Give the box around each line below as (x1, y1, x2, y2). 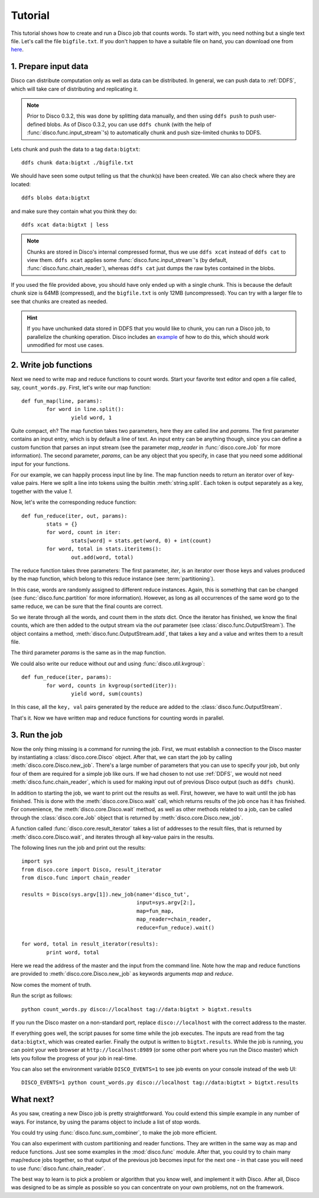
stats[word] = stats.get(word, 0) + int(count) (71, 537, 212, 544)
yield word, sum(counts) (71, 691, 143, 697)
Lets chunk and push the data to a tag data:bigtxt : (11, 145, 141, 153)
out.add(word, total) (71, 553, 134, 561)
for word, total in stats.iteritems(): (46, 546, 162, 552)
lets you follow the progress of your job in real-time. (11, 1054, 137, 1061)
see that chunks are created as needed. (11, 297, 108, 305)
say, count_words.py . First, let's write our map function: (11, 384, 151, 391)
